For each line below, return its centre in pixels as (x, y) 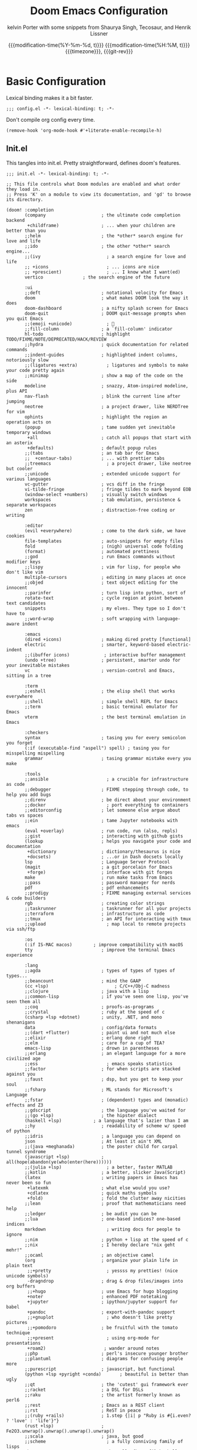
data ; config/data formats (91, 1027)
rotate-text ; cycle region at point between (104, 598)
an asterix (19, 443)
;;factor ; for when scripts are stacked (103, 1069)
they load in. (24, 189)
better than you (26, 231)
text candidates (26, 603)
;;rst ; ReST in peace (83, 1410)
